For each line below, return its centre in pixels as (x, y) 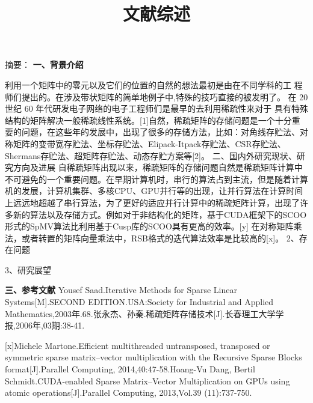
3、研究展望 (28, 269)
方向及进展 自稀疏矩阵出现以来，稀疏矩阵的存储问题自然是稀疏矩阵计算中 (158, 167)
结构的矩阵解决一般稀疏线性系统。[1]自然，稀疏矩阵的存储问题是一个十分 (148, 120)
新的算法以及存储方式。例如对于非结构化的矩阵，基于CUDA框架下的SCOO (160, 214)
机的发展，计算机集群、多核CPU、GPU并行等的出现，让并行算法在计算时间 (154, 191)
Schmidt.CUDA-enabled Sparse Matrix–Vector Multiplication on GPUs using (147, 380)
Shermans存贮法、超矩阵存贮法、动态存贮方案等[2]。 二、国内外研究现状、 (151, 155)
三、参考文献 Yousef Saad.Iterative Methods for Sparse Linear (121, 290)
